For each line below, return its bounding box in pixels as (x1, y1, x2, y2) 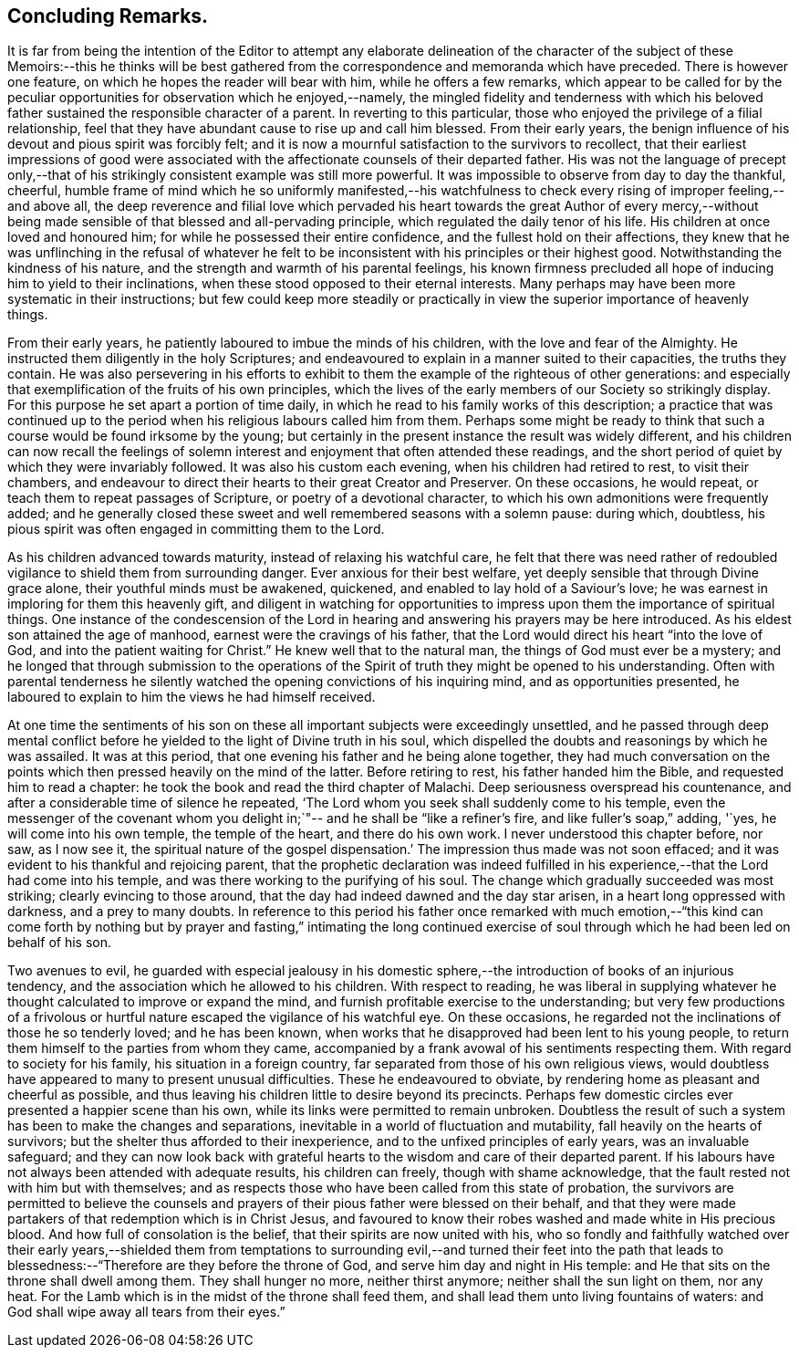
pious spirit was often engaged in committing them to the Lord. (7, 521, 385, 537)
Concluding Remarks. (7, 5, 209, 27)
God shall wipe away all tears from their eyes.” (7, 1304, 285, 1320)
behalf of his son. (7, 934, 111, 951)
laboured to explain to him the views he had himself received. (7, 689, 376, 705)
